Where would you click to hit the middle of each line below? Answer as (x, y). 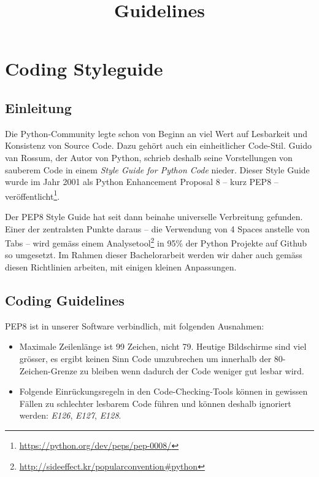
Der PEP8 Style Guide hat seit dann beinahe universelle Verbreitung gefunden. (154, 216)
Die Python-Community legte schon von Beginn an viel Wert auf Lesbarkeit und (156, 133)
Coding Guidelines (65, 300)
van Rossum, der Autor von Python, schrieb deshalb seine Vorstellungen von (149, 157)
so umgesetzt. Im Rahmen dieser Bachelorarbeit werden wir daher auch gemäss (154, 255)
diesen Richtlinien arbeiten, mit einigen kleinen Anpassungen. (121, 267)
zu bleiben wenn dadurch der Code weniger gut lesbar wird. (192, 370)
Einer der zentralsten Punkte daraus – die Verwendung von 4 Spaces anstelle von (157, 228)
